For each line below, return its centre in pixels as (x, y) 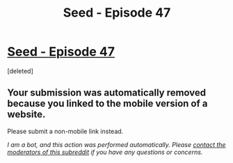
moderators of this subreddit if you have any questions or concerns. (105, 152)
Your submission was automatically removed (107, 93)
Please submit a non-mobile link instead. (65, 131)
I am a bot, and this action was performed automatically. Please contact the (116, 144)
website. (26, 115)
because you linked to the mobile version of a (107, 104)
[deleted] (20, 71)
